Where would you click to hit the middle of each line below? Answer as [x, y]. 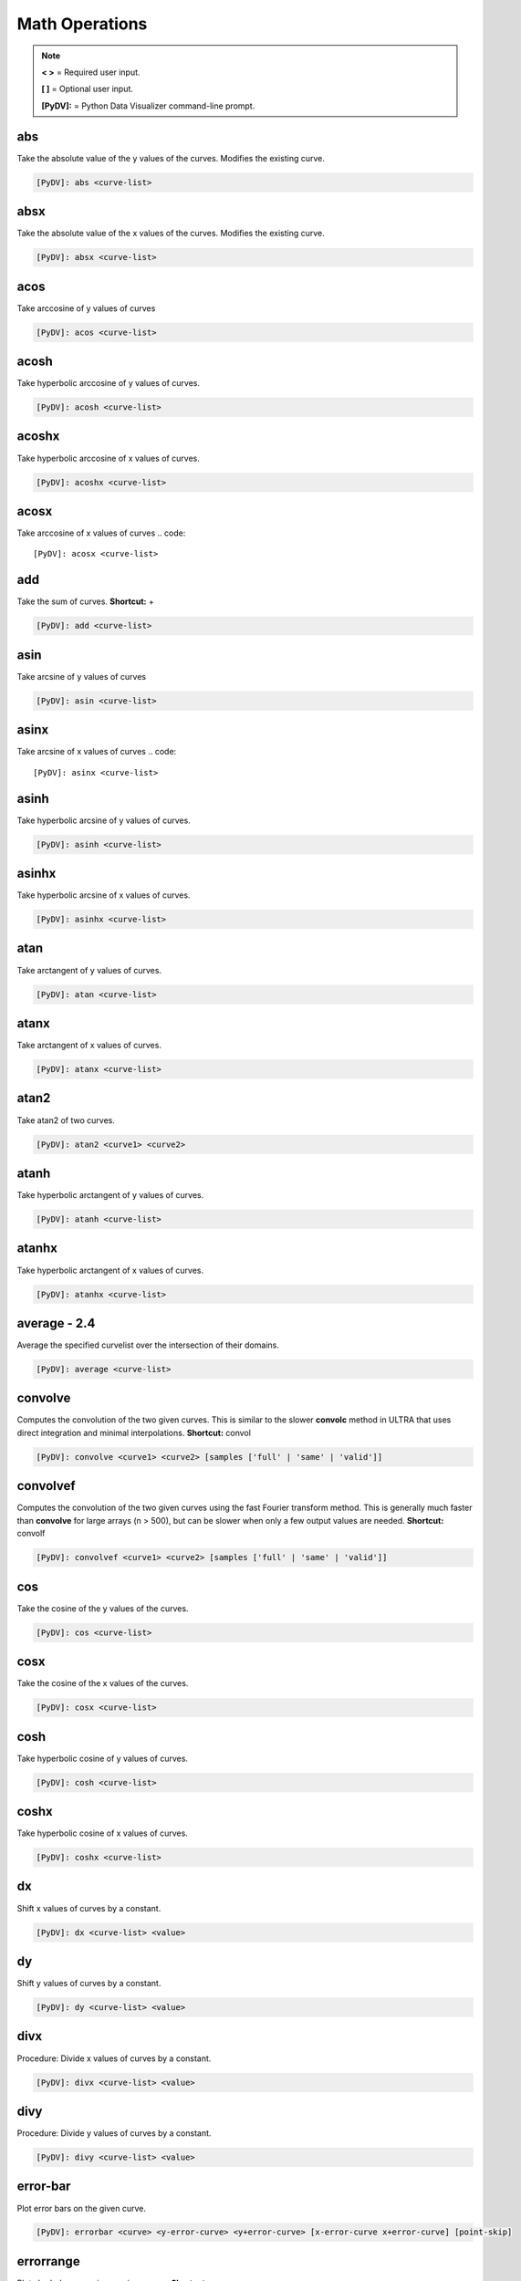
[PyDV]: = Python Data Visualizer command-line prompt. [148, 106]
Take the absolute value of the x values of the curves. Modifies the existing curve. [171, 234]
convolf [31, 1534]
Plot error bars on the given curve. [81, 2208]
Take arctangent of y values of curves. [89, 970]
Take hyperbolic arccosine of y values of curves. [109, 383]
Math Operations [82, 24]
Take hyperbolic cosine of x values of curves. [103, 1833]
